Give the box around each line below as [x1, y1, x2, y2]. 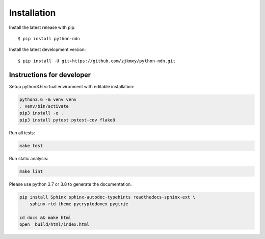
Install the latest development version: [9, 47, 86, 52]
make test [19, 143, 43, 148]
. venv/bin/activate [19, 103, 69, 109]
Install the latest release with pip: [9, 24, 76, 30]
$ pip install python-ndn [18, 36, 80, 41]
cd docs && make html [19, 215, 72, 220]
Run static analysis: [9, 155, 49, 161]
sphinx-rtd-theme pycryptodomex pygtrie [29, 201, 129, 207]
